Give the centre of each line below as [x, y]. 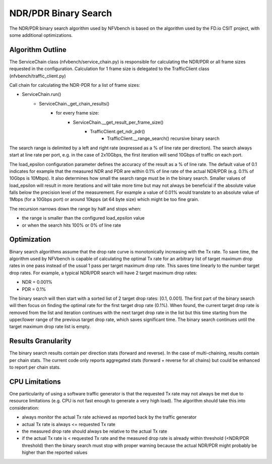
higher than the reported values [55, 452]
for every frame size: [78, 113]
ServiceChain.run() [42, 94]
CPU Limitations [35, 381]
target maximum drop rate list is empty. [50, 327]
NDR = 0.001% [37, 282]
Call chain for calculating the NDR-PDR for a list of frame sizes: [75, 85]
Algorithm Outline [38, 50]
